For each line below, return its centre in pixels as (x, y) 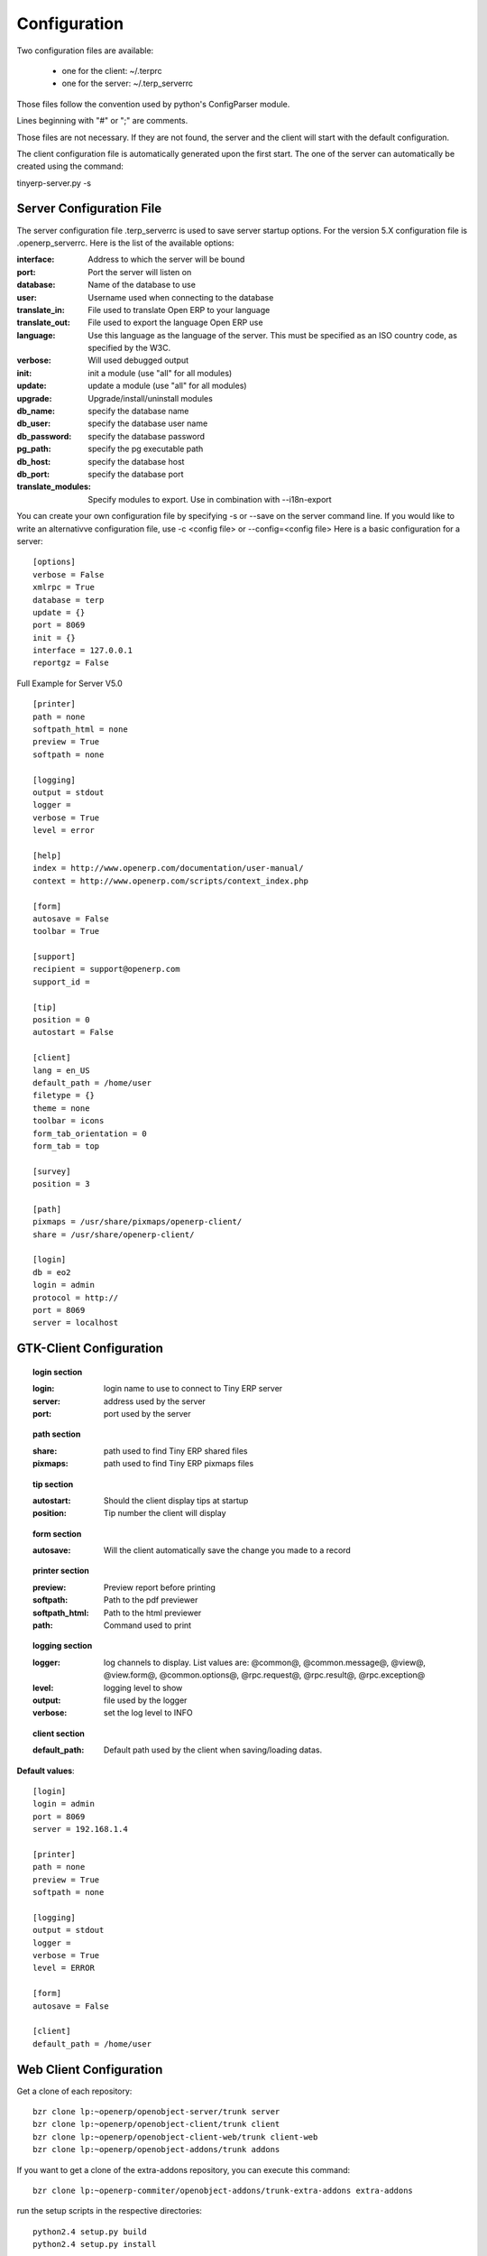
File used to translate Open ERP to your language (179, 310)
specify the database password (147, 436)
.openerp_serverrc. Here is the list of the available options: (125, 243)
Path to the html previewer (153, 1613)
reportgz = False (71, 663)
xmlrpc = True (64, 587)
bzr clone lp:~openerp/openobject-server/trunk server (156, 2112)
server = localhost (76, 1323)
